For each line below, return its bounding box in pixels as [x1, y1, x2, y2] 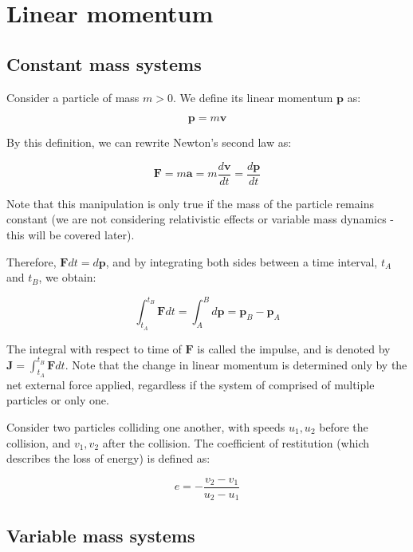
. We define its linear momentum [172, 89, 333, 105]
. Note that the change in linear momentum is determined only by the [65, 356, 407, 373]
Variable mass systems [6, 522, 195, 547]
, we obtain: [38, 269, 96, 286]
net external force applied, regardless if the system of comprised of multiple [6, 376, 375, 392]
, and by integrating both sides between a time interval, [105, 253, 378, 270]
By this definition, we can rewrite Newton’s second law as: [6, 134, 292, 151]
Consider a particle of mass [6, 89, 140, 105]
